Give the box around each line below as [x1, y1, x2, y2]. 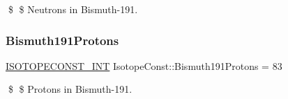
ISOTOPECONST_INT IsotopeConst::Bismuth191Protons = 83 [6, 58, 282, 73]
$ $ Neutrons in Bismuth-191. [8, 2, 138, 16]
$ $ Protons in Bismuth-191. [8, 82, 132, 96]
